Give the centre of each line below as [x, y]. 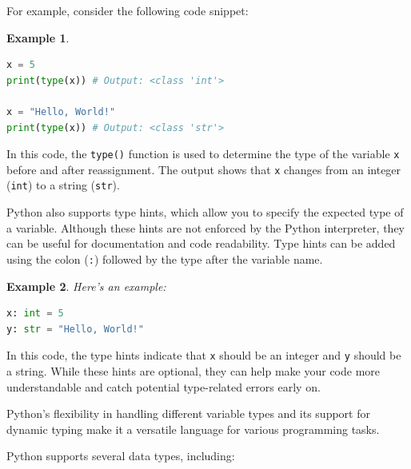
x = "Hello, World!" [61, 111]
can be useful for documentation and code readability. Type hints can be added [201, 243]
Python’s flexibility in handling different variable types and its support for [188, 413]
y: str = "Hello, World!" [75, 329]
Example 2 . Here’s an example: [86, 286]
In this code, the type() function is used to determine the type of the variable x [203, 154]
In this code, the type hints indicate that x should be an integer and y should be [204, 355]
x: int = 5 [35, 314]
